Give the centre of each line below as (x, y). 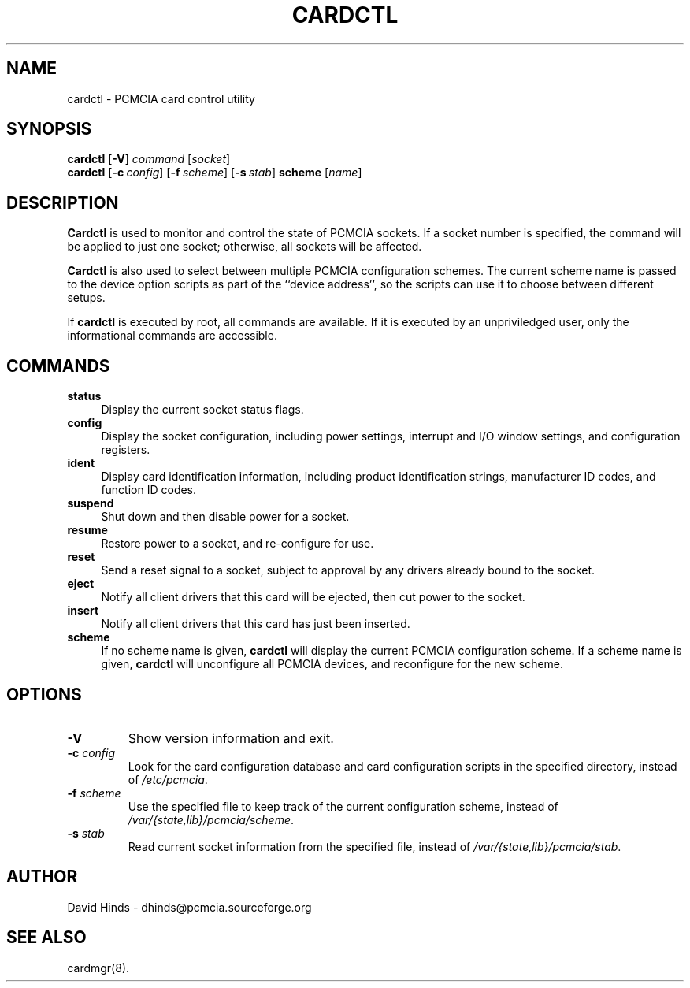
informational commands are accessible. (172, 336)
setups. (86, 298)
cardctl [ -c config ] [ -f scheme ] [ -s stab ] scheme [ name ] (215, 173)
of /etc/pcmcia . (168, 779)
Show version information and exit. (231, 738)
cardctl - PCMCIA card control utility (161, 98)
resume (87, 530)
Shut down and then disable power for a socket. (225, 517)
